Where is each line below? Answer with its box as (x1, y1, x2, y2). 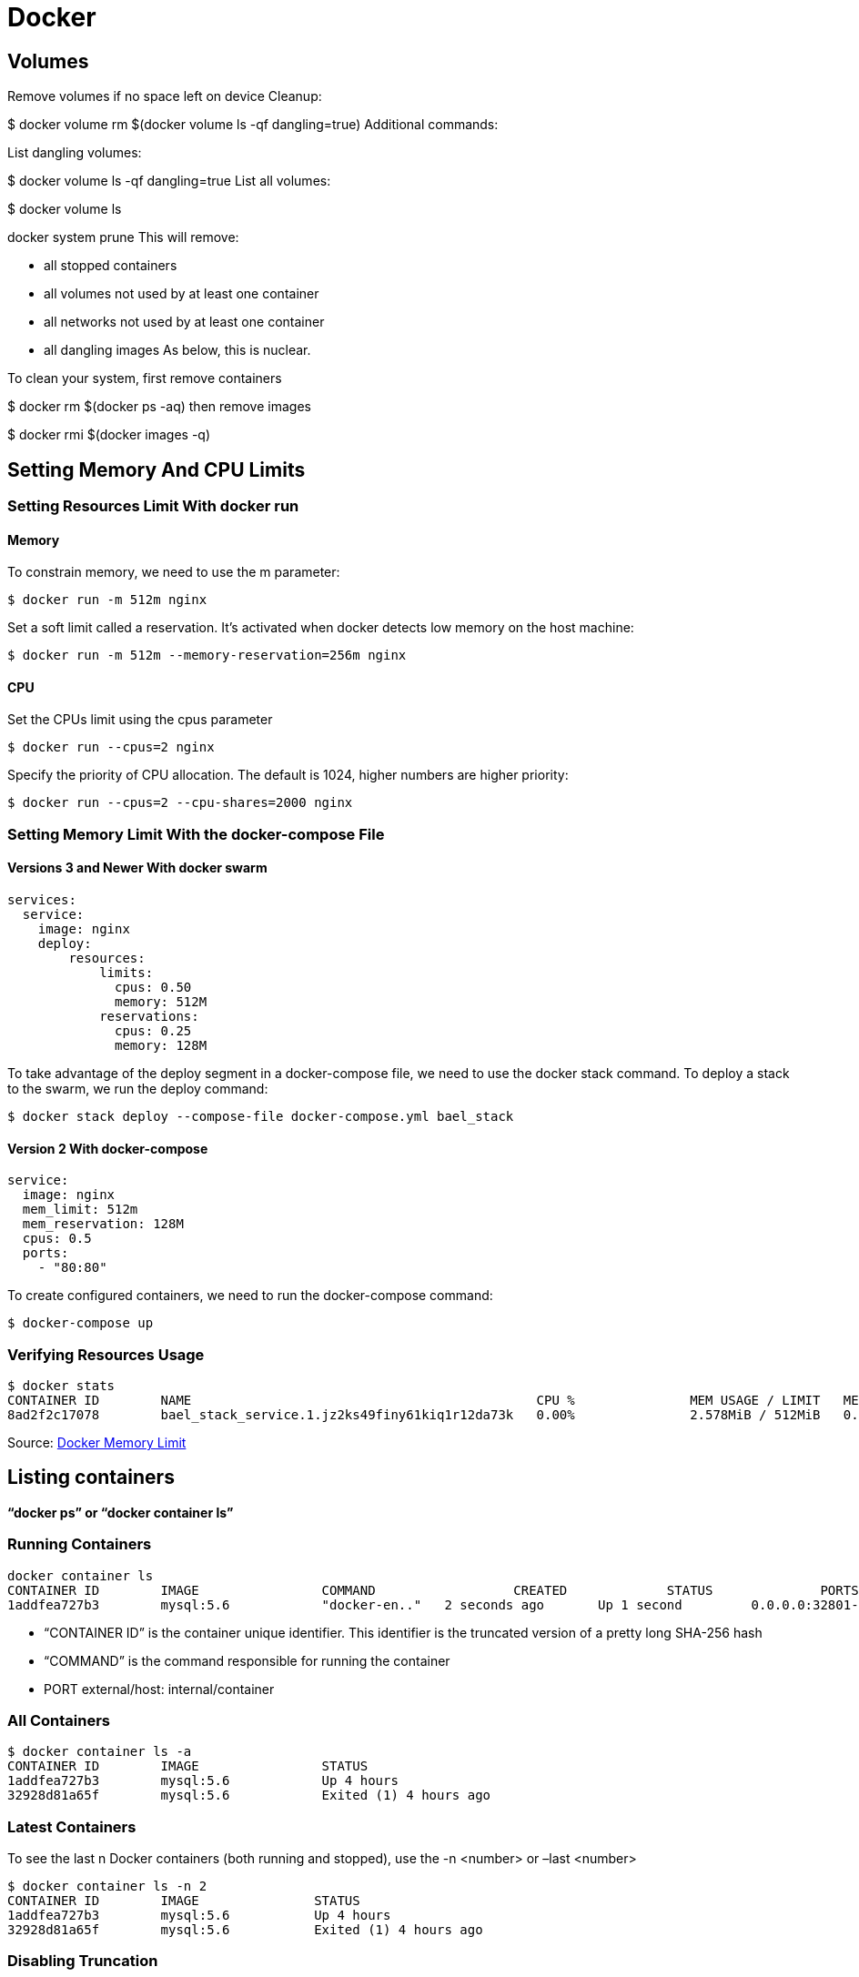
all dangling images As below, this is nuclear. (44, 342, 311, 358)
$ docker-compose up (7, 1316, 154, 1331)
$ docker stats (7, 1378, 116, 1394)
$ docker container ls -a (7, 1744, 192, 1760)
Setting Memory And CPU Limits (7, 458, 306, 481)
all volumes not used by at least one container (44, 286, 319, 302)
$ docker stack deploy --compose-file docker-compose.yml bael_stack (7, 1109, 514, 1125)
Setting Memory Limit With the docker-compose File (7, 824, 385, 843)
